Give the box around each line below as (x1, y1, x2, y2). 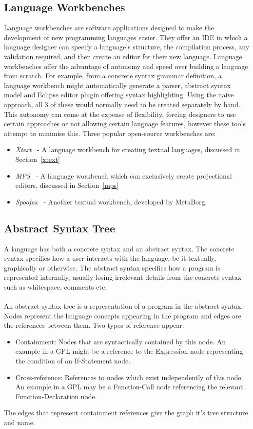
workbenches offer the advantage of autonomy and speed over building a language (4, 61, 248, 71)
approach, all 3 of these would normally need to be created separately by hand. (4, 99, 240, 109)
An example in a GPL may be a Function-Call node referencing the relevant (15, 382, 243, 392)
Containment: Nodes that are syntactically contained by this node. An (15, 336, 226, 346)
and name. (4, 417, 35, 427)
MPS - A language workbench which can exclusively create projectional (15, 170, 232, 181)
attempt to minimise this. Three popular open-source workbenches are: (4, 128, 216, 138)
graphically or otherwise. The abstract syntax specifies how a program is (4, 262, 221, 272)
